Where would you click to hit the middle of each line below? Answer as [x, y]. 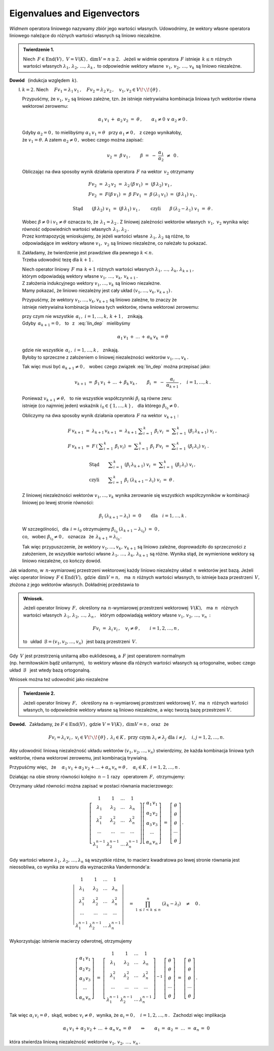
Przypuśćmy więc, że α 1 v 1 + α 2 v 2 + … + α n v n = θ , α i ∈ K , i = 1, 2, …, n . [95, 768]
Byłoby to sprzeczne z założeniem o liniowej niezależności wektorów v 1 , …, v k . [105, 358]
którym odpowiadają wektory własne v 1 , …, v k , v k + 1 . [80, 277]
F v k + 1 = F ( [83, 447]
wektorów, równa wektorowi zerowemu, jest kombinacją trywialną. [79, 757]
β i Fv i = [160, 447]
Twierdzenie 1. [39, 50]
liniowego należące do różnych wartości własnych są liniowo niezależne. [85, 35]
